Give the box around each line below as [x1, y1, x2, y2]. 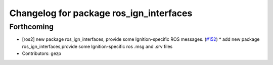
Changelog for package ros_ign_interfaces [9, 8, 193, 19]
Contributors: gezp [22, 50, 62, 56]
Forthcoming [9, 22, 54, 31]
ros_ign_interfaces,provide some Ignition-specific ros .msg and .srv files [22, 43, 173, 49]
